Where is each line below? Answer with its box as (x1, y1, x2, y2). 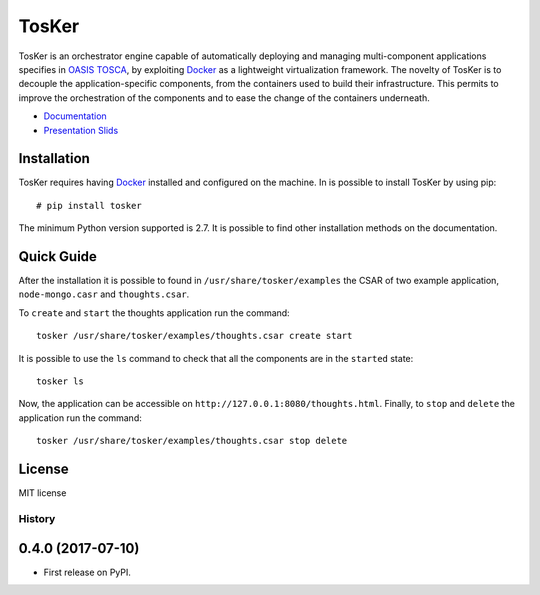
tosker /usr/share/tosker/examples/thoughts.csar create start (36, 330, 353, 342)
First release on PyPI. (43, 566, 132, 578)
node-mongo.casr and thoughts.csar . (18, 288, 190, 300)
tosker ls (36, 376, 84, 387)
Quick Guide (18, 248, 97, 265)
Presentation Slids (43, 124, 119, 136)
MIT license (18, 487, 67, 499)
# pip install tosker (36, 200, 142, 211)
